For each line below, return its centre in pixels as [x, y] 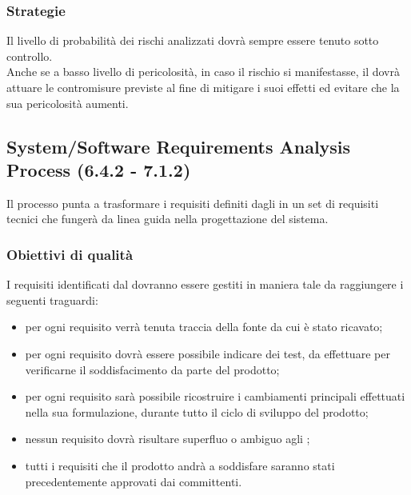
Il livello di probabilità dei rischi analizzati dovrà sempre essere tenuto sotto [193, 40]
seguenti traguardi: [52, 299]
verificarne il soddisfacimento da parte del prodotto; [152, 369]
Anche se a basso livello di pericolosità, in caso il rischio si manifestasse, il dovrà [203, 72]
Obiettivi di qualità [70, 254]
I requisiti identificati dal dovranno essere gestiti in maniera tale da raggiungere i [205, 284]
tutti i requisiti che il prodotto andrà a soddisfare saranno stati [180, 465]
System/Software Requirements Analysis [179, 146]
